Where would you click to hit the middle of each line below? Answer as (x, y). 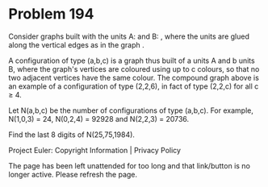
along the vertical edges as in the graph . (77, 44)
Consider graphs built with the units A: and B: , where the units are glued (129, 36)
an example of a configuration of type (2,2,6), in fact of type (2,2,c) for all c (134, 86)
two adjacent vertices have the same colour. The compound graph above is (134, 77)
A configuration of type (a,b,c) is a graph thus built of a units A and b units (132, 60)
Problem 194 (51, 14)
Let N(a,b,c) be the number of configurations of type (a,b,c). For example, (131, 110)
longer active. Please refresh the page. (73, 174)
